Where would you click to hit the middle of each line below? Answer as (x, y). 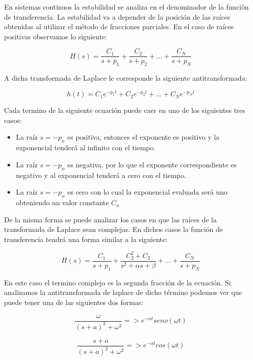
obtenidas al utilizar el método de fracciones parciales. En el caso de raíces (119, 26)
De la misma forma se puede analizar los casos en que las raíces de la (110, 219)
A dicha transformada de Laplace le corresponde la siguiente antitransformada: (126, 78)
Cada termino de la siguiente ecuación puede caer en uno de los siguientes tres (125, 110)
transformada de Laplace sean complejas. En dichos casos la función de (113, 229)
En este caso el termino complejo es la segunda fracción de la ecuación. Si (117, 282)
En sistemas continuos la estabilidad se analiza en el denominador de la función (126, 7)
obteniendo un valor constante (62, 202)
